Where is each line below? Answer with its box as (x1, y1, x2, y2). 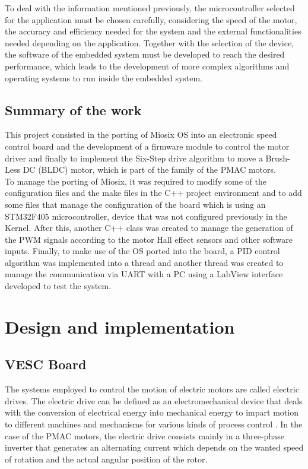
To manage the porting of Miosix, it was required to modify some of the (5, 175, 266, 187)
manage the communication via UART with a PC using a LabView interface (5, 268, 283, 280)
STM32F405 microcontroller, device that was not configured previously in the (5, 210, 287, 222)
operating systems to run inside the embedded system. (5, 71, 203, 84)
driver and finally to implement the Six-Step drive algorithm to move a (5, 151, 263, 164)
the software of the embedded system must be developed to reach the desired (5, 48, 285, 61)
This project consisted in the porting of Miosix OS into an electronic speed (5, 128, 277, 141)
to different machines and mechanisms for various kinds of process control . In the (5, 418, 303, 430)
